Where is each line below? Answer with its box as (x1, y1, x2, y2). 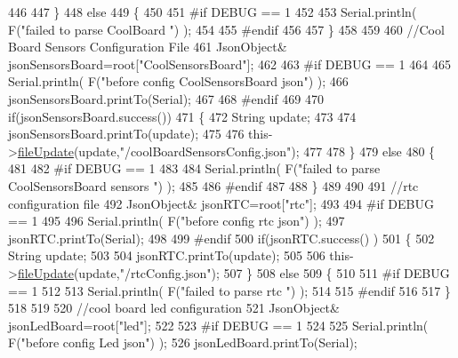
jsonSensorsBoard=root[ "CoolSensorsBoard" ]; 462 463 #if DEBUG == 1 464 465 (8, 54, 451, 73)
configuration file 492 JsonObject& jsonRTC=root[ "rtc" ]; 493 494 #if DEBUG (8, 194, 434, 212)
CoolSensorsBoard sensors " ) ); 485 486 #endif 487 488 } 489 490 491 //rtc (8, 176, 419, 195)
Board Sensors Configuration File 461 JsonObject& (8, 37, 287, 56)
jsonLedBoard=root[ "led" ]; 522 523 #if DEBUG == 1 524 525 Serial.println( (8, 315, 429, 334)
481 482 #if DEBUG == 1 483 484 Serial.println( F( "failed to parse (8, 159, 381, 178)
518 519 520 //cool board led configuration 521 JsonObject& (8, 298, 340, 317)
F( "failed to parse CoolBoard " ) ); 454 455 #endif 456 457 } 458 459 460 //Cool (8, 20, 445, 38)
